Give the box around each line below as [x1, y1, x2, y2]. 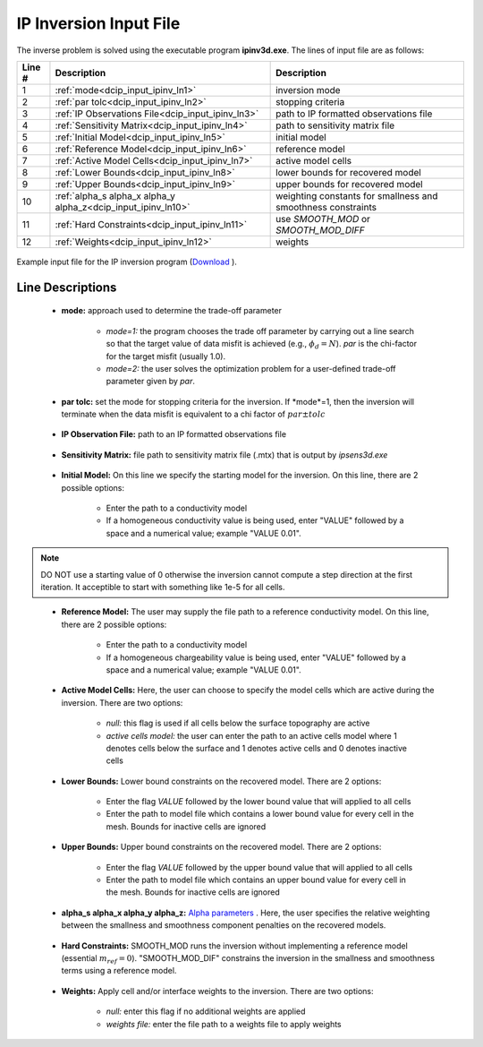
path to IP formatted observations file [275, 107, 433, 120]
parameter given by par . [106, 376, 196, 387]
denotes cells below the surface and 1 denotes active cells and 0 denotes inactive [106, 742, 407, 753]
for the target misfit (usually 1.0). [106, 350, 226, 362]
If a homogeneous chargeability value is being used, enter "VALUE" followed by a [106, 652, 407, 663]
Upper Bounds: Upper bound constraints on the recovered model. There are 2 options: [61, 842, 382, 853]
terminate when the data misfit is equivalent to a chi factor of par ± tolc [61, 408, 326, 420]
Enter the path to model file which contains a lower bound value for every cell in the [106, 809, 415, 820]
